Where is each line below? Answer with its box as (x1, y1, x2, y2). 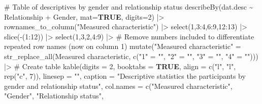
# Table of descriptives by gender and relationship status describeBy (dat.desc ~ (4, 2, 253, 12)
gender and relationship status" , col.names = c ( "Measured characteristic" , (4, 80, 233, 91)
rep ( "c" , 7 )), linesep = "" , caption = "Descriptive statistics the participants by (4, 71, 246, 81)
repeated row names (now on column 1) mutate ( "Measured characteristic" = (4, 41, 241, 51)
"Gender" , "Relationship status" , (4, 90, 104, 101)
